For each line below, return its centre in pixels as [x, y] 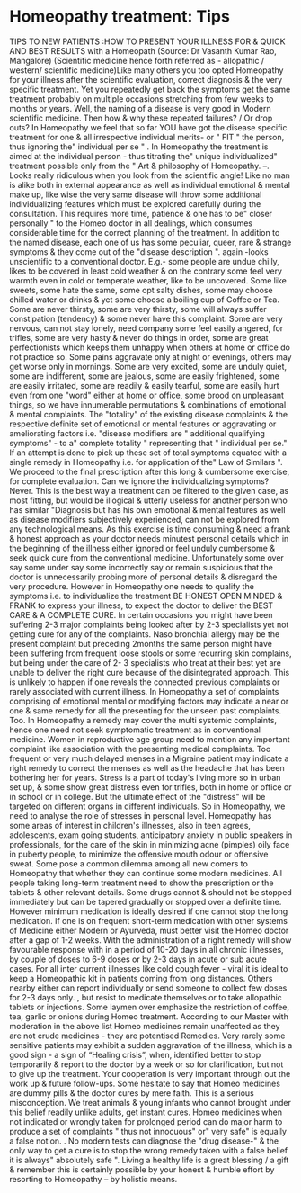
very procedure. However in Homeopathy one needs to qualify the [132, 586]
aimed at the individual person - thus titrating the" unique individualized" [144, 156]
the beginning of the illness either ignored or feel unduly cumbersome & [142, 548]
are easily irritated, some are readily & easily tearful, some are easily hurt [145, 385]
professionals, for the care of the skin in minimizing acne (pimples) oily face [150, 844]
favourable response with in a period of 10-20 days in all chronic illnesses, [147, 949]
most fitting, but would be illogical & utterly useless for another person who [148, 500]
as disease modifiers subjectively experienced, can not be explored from [144, 519]
